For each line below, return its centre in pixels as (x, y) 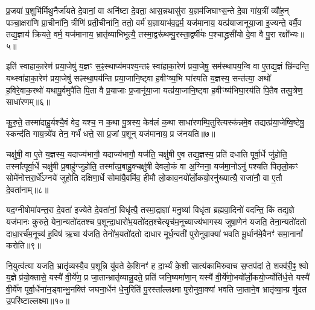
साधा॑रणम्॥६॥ (28, 102)
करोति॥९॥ (24, 245)
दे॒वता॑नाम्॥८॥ (27, 189)
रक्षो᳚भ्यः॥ (291, 34)
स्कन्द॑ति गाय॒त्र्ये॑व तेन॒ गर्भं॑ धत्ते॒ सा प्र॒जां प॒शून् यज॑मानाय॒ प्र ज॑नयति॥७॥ (111, 134)
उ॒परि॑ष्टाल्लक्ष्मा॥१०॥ (38, 301)
